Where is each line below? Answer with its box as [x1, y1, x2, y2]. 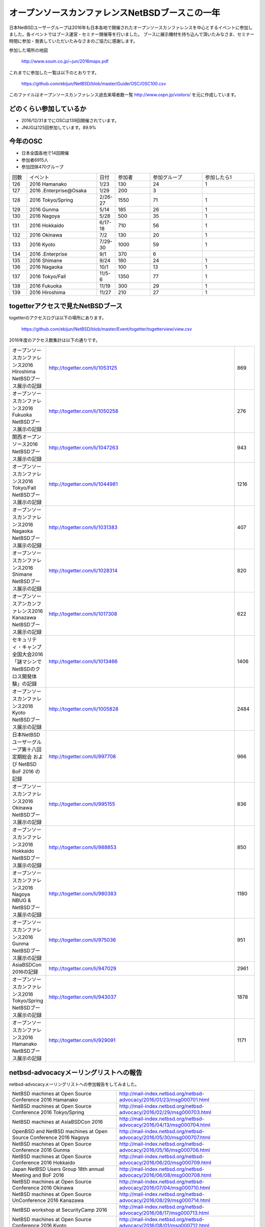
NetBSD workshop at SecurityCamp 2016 [12, 1206, 107, 1213]
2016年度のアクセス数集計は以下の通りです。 [9, 337, 100, 343]
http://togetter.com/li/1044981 [49, 481, 118, 488]
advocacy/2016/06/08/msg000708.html [119, 1172, 212, 1179]
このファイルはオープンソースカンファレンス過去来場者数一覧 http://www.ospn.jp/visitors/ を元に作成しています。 [9, 92, 239, 98]
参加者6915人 [21, 157, 49, 163]
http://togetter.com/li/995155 [49, 800, 115, 807]
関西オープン [12, 433, 42, 440]
